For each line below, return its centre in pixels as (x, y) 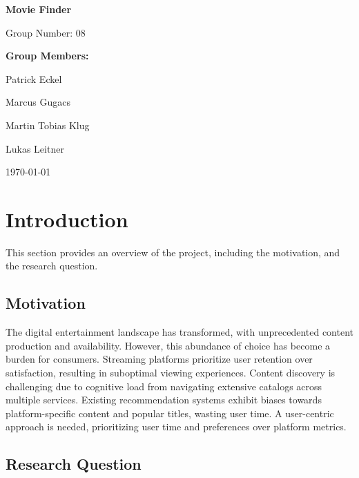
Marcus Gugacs (38, 102)
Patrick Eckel (34, 78)
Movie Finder (39, 9)
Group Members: (47, 56)
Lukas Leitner (35, 148)
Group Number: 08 (46, 32)
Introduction (67, 219)
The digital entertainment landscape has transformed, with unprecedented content (180, 332)
